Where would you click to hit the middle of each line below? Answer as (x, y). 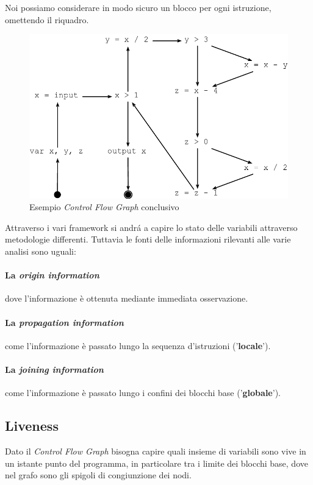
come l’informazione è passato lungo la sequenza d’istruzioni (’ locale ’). (138, 345)
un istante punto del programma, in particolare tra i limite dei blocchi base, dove (156, 463)
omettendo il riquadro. (47, 19)
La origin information (52, 275)
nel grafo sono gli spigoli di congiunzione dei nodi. (98, 475)
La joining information (54, 369)
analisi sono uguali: (41, 251)
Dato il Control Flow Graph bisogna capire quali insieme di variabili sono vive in (156, 451)
